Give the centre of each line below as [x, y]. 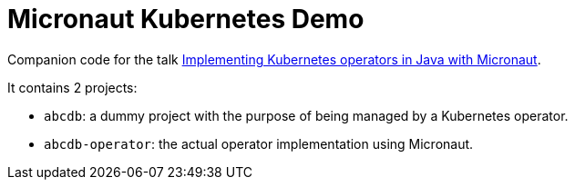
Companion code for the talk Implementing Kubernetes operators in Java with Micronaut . [274, 59]
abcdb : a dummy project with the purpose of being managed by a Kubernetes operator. [306, 115]
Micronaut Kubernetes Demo [186, 19]
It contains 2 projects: [72, 87]
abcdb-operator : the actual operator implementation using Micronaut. [259, 143]
